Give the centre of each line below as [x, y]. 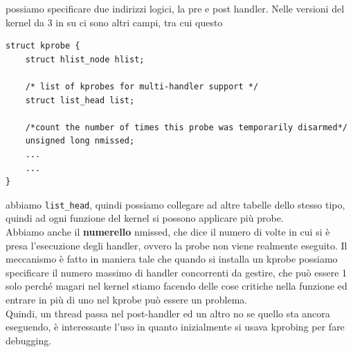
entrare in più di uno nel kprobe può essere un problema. [127, 299]
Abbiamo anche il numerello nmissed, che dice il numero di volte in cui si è [168, 231]
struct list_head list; [80, 100]
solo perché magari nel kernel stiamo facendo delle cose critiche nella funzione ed [176, 286]
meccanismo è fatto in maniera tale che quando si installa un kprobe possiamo [172, 259]
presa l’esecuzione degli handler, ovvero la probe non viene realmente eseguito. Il [176, 245]
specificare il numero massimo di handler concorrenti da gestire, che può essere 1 [176, 272]
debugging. [29, 340]
